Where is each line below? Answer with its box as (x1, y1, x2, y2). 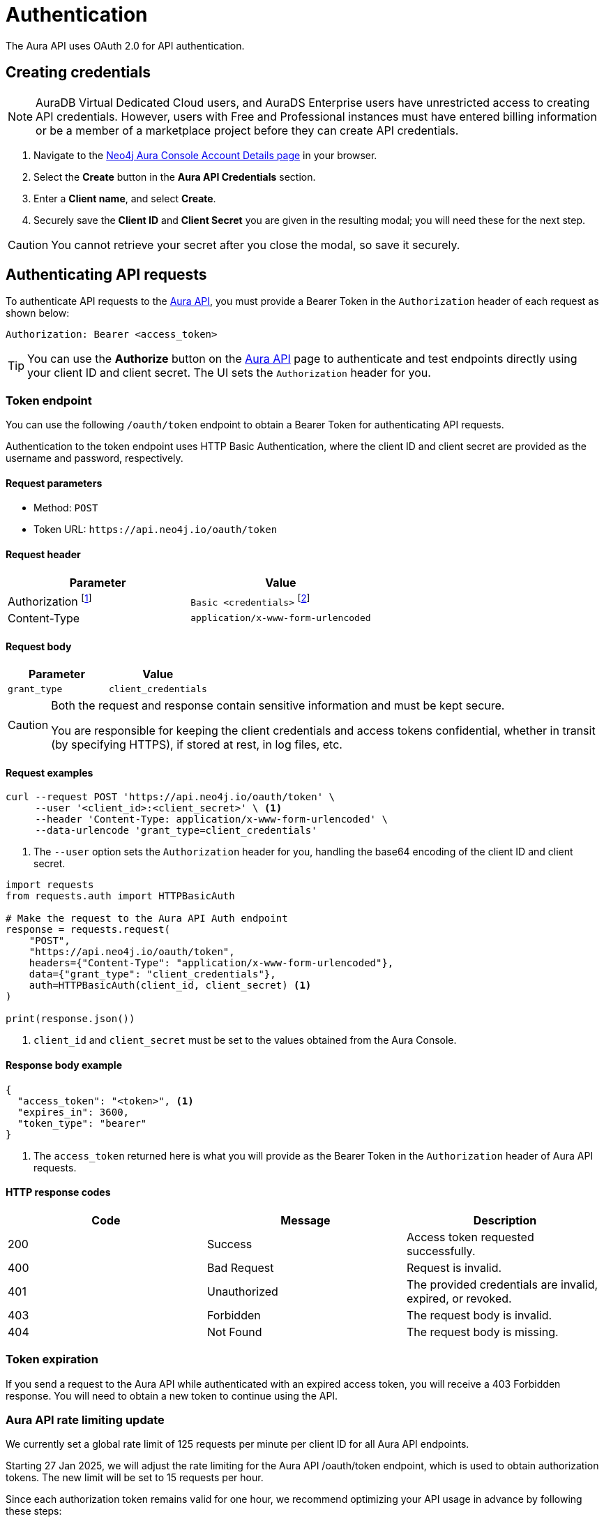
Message (280, 1213, 331, 1227)
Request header (6, 548, 81, 561)
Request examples (6, 766, 93, 779)
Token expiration (6, 1352, 98, 1367)
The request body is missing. (406, 1324, 559, 1339)
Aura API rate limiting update (6, 1412, 165, 1427)
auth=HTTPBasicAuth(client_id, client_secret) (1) (29, 980, 312, 991)
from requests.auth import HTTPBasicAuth (6, 890, 235, 902)
